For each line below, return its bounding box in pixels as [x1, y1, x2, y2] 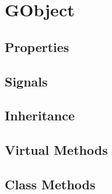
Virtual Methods [5, 141, 108, 159]
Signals [5, 72, 48, 90]
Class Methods [5, 175, 96, 193]
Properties [5, 37, 69, 56]
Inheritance [5, 106, 75, 124]
